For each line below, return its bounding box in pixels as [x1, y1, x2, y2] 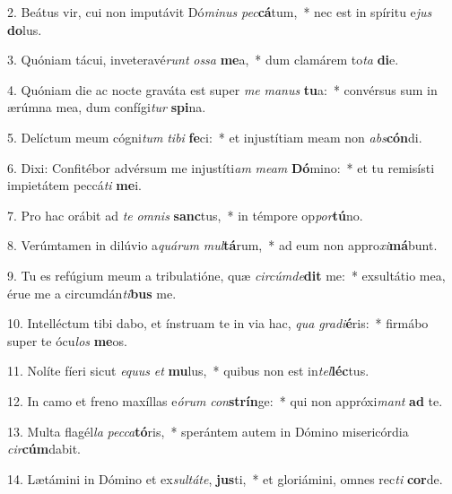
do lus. [7, 20, 42, 39]
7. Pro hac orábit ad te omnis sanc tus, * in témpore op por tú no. [7, 205, 363, 224]
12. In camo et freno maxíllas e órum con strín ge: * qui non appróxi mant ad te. [7, 391, 443, 410]
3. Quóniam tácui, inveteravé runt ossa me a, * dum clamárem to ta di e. [7, 50, 399, 69]
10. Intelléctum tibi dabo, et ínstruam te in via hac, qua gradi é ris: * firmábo [7, 314, 429, 333]
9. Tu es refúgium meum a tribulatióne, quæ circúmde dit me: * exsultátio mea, [7, 265, 446, 284]
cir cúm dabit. [7, 439, 81, 458]
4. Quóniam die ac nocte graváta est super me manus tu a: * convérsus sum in [7, 80, 438, 99]
